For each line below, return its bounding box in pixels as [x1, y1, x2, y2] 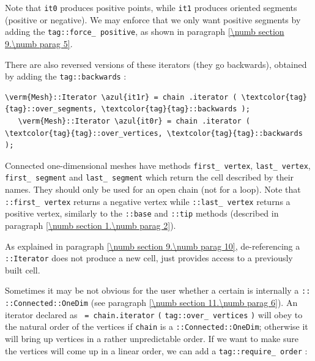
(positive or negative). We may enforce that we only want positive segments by [5, 13, 301, 26]
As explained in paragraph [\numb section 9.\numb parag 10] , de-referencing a [5, 239, 300, 252]
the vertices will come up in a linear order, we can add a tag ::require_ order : [5, 344, 308, 357]
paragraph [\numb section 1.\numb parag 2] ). [5, 218, 176, 231]
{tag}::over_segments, [5, 105, 97, 114]
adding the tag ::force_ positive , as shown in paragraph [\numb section [5, 25, 284, 38]
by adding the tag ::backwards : [5, 70, 127, 83]
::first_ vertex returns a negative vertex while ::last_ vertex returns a [5, 195, 291, 207]
